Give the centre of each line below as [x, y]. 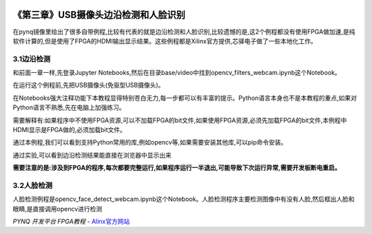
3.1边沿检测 [32, 58]
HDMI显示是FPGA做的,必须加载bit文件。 [70, 130]
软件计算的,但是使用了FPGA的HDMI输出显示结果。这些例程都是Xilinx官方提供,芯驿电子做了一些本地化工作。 [165, 41]
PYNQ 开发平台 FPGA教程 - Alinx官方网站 [71, 222]
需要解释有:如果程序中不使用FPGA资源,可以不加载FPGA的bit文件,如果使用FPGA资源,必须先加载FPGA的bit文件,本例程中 [180, 120]
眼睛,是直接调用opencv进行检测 [58, 209]
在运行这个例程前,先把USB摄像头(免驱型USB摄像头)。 [89, 85]
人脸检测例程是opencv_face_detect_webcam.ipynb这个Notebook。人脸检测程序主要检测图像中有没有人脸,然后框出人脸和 [184, 199]
